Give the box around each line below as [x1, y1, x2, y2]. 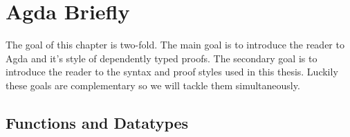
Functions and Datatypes [6, 111, 189, 133]
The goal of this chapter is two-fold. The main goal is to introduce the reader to [6, 37, 344, 52]
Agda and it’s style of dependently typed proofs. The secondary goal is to [6, 51, 317, 65]
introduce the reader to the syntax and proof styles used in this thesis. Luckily [6, 64, 338, 79]
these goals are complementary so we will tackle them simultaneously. [6, 77, 300, 92]
